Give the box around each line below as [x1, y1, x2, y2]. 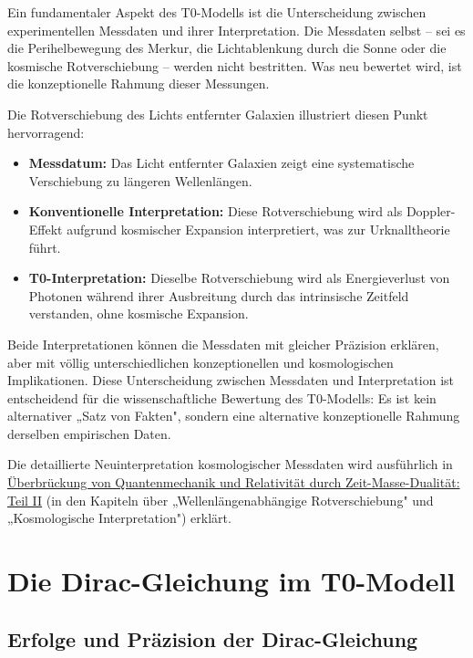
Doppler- [406, 202, 456, 221]
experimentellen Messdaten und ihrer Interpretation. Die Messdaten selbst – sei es [7, 20, 466, 39]
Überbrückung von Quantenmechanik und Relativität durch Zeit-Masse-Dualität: [7, 473, 460, 492]
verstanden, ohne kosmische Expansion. [28, 304, 249, 323]
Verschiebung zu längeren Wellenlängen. [28, 171, 252, 190]
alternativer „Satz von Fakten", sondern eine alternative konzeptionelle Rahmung [7, 406, 460, 425]
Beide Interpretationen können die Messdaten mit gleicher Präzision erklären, [7, 334, 439, 353]
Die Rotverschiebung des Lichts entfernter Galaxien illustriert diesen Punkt [7, 104, 428, 123]
